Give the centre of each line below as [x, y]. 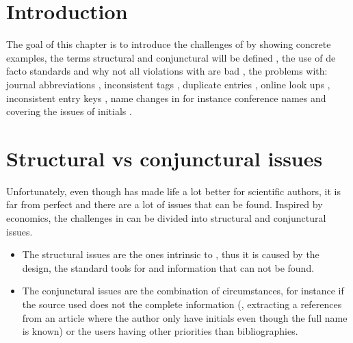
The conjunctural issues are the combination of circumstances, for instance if [183, 291]
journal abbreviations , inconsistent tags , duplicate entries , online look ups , [168, 84]
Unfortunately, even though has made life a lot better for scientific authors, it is [173, 191]
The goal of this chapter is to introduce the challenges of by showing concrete [169, 44]
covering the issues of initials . [69, 111]
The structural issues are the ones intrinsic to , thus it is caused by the [171, 254]
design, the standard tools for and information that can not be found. [168, 267]
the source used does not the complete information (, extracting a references [182, 304]
